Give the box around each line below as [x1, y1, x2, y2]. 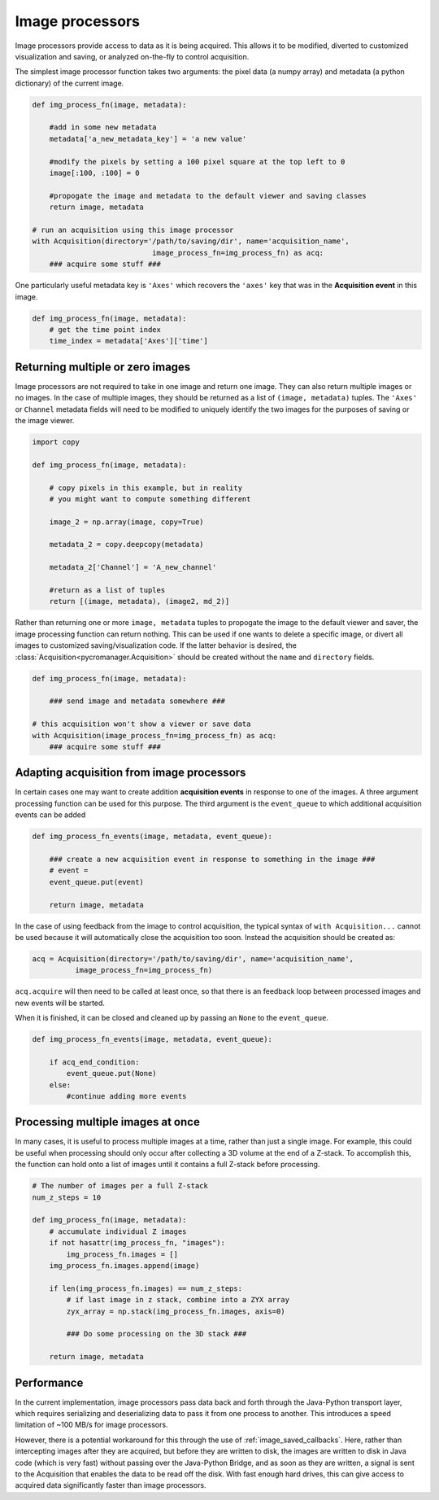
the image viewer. [15, 415, 75, 425]
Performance [15, 1375, 84, 1389]
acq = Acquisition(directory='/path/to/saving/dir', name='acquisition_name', [32, 954, 354, 964]
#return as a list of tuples [49, 586, 166, 595]
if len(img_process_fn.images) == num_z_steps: [49, 1284, 243, 1293]
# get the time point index [49, 325, 162, 334]
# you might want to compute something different [49, 494, 251, 504]
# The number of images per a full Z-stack [32, 1181, 209, 1191]
